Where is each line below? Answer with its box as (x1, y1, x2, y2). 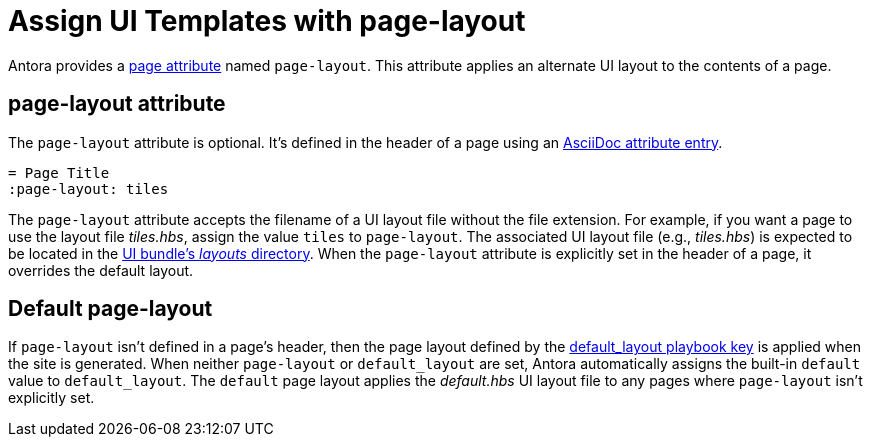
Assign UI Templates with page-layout (8, 4, 526, 38)
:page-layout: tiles (8, 180, 169, 197)
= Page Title (8, 164, 110, 181)
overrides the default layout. (8, 261, 194, 279)
